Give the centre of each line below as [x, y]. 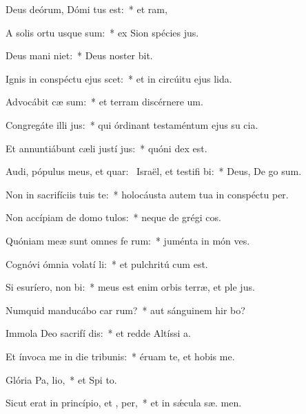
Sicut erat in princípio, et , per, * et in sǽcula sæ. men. [124, 403]
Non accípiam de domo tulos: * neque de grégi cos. [113, 217]
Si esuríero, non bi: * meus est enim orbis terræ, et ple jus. [130, 287]
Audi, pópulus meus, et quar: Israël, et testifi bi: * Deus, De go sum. [154, 171]
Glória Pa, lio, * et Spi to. [61, 379]
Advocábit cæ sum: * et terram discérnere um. [104, 102]
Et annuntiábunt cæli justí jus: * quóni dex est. [106, 148]
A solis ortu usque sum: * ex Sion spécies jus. [102, 32]
